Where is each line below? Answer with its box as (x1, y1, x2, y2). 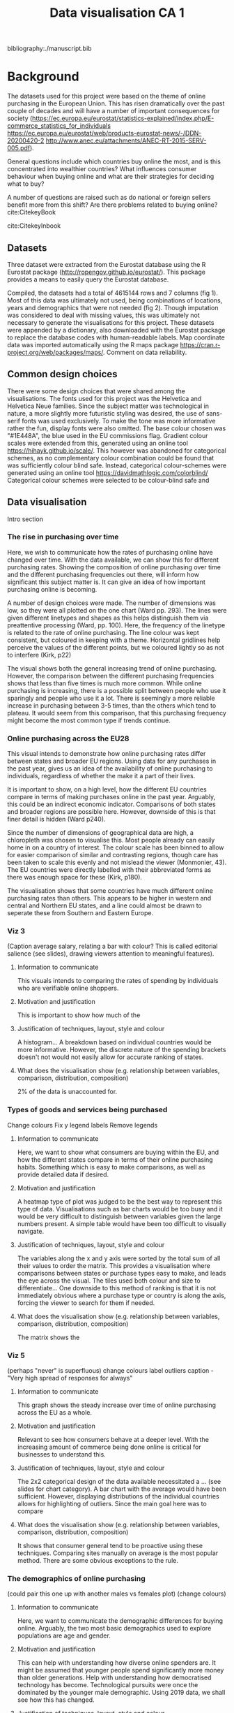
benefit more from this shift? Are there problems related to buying (7, 201, 196, 209)
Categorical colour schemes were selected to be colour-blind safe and (7, 476, 210, 484)
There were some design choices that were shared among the (7, 386, 186, 395)
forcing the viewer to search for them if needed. (17, 1298, 155, 1307)
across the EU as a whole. (17, 1408, 93, 1417)
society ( (7, 114, 33, 123)
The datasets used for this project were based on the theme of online (7, 92, 206, 101)
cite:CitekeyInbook (7, 221, 61, 230)
